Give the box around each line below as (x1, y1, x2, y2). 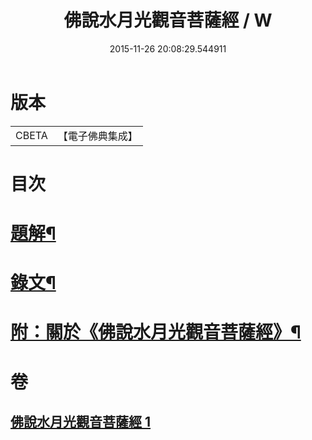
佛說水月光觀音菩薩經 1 (10, 414, 152, 431)
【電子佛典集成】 (57, 129, 138, 143)
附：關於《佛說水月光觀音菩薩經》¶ (10, 321, 302, 344)
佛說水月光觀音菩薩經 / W (63, 9, 273, 32)
